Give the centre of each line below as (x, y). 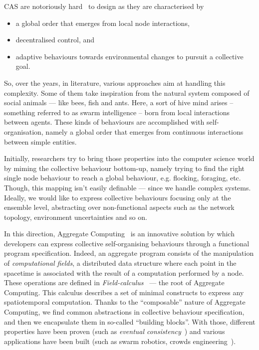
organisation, (24, 131)
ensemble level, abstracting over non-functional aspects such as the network (119, 207)
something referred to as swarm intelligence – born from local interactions (117, 112)
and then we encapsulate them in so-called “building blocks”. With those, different (130, 321)
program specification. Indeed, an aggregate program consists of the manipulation (129, 253)
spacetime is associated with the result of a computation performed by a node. (124, 272)
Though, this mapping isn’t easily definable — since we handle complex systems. (128, 187)
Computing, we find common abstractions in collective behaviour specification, (124, 312)
